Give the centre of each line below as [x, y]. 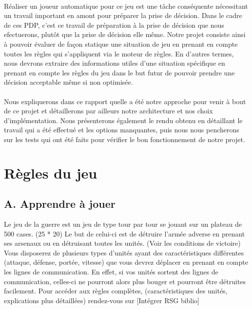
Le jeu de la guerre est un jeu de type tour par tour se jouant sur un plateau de [123, 224]
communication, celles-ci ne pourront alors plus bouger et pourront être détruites [125, 281]
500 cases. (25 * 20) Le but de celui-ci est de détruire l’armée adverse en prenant [125, 233]
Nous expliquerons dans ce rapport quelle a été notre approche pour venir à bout [125, 101]
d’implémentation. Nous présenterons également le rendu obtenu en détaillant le [123, 120]
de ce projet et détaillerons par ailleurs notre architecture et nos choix [108, 111]
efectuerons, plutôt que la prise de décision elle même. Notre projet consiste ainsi [125, 34]
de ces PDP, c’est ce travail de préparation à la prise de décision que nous [114, 25]
